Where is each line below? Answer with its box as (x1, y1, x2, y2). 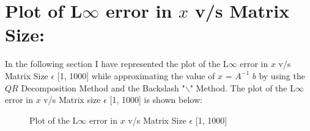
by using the (259, 69, 305, 82)
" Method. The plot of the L (190, 81, 295, 94)
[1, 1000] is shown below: (109, 93, 202, 106)
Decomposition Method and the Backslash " (21, 81, 185, 94)
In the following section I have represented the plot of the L (5, 57, 229, 70)
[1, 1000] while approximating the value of (57, 69, 215, 82)
